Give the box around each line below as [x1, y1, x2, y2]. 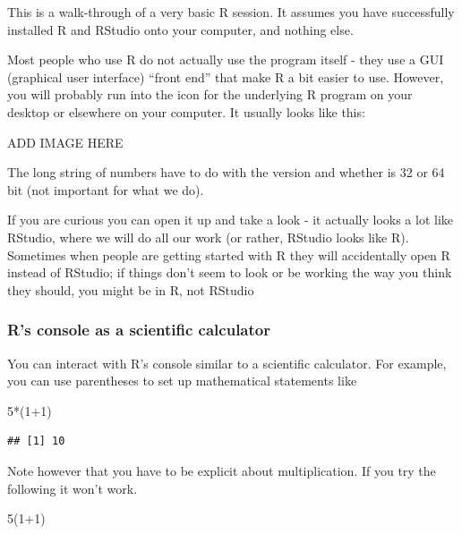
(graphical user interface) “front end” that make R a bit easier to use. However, [7, 67, 444, 86]
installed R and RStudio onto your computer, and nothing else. [7, 20, 354, 38]
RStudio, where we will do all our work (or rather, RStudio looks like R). [7, 227, 409, 246]
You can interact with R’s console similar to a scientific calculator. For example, [7, 353, 447, 372]
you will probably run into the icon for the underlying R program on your [7, 85, 413, 104]
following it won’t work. [7, 479, 138, 497]
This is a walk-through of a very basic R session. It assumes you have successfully [7, 3, 455, 21]
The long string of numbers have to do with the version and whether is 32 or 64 [7, 163, 445, 182]
